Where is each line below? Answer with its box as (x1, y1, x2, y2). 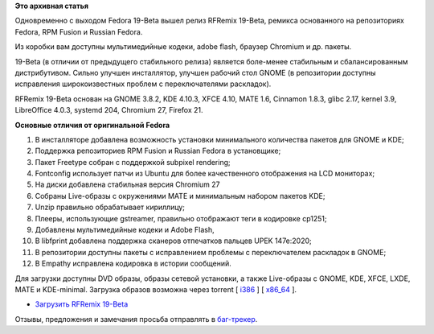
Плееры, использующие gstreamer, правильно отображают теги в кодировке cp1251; (35, 213, 327, 223)
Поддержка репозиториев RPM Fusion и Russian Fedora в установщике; (35, 146, 281, 156)
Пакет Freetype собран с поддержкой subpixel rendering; (35, 157, 231, 167)
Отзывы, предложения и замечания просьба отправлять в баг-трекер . (14, 314, 258, 324)
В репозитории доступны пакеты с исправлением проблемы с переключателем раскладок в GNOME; (35, 247, 387, 257)
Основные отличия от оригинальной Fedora (14, 120, 170, 130)
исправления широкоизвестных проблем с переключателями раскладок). (14, 79, 272, 89)
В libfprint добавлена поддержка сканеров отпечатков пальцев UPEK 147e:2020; (35, 236, 313, 245)
